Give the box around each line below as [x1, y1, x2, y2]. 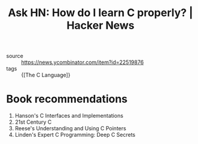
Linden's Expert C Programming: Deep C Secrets [14, 131, 136, 139]
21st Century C [14, 118, 52, 125]
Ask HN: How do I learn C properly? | [8, 6, 193, 20]
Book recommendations [6, 93, 128, 106]
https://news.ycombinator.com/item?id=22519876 [21, 59, 144, 66]
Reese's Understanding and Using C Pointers [14, 125, 127, 132]
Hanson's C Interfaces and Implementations [14, 112, 124, 120]
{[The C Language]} [21, 72, 71, 79]
